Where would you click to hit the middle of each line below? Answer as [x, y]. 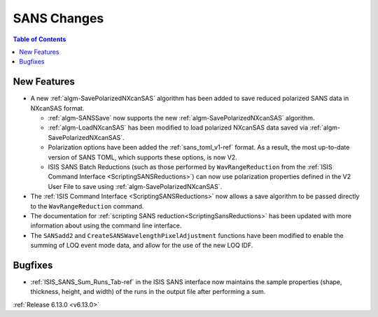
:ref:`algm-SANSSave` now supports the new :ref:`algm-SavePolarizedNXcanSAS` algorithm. [181, 118]
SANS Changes [58, 18]
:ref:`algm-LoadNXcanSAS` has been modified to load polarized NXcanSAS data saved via [178, 128]
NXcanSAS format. [57, 108]
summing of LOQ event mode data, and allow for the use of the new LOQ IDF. [142, 246]
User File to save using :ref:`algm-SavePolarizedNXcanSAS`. [135, 186]
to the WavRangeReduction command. [87, 206]
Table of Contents [40, 39]
